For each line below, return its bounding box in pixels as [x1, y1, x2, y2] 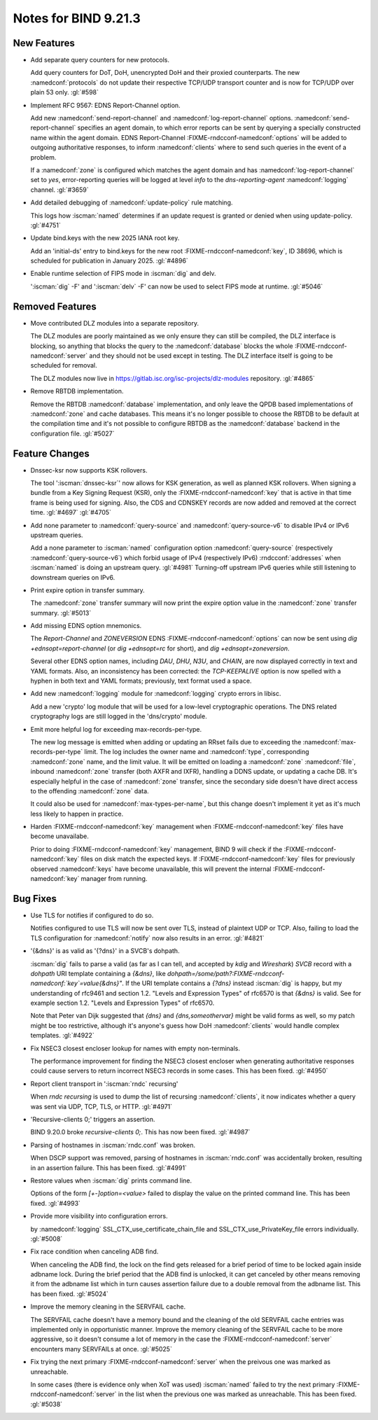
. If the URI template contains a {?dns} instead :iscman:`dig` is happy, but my [121, 979, 342, 987]
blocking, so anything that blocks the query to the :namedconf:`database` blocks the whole [30, 342, 293, 350]
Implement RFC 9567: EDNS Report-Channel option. [30, 101, 181, 109]
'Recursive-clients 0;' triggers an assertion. [30, 1115, 155, 1123]
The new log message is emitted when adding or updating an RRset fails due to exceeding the [30, 737, 302, 746]
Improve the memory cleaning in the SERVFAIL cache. [30, 1302, 185, 1311]
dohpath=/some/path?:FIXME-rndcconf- [167, 969, 285, 977]
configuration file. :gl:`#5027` [30, 429, 115, 438]
